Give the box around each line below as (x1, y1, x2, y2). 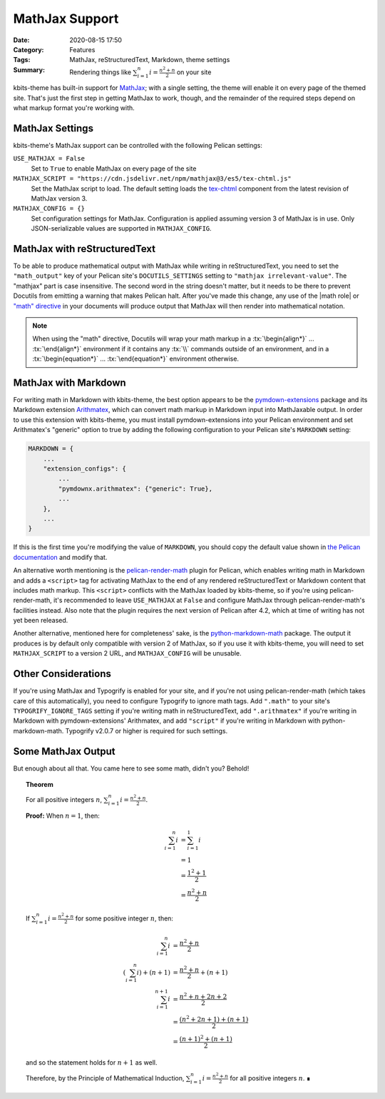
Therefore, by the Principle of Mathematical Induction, (26, 1073, 185, 1082)
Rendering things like (69, 68, 132, 76)
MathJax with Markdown (13, 376, 126, 388)
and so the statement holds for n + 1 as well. (26, 1058, 158, 1067)
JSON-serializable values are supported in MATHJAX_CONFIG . (31, 224, 212, 233)
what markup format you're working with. (13, 104, 135, 112)
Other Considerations (13, 668, 112, 680)
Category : (13, 45, 44, 54)
